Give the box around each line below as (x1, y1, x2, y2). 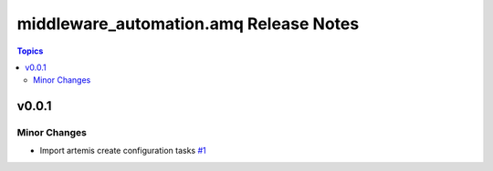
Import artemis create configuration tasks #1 (39, 146, 206, 156)
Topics (16, 45, 44, 56)
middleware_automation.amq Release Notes (16, 14, 360, 34)
